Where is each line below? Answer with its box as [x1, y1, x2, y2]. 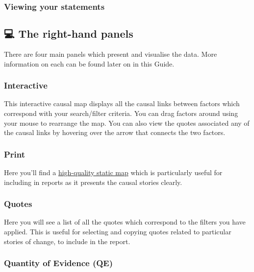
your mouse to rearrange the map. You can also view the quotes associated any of [4, 117, 250, 128]
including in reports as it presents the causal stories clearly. [4, 177, 182, 187]
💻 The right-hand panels [4, 26, 133, 41]
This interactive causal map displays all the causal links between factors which [4, 98, 240, 109]
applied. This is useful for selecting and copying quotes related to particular [4, 227, 231, 237]
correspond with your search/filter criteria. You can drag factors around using [4, 108, 238, 118]
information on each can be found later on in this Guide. [4, 58, 175, 68]
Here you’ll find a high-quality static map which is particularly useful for [4, 167, 223, 178]
